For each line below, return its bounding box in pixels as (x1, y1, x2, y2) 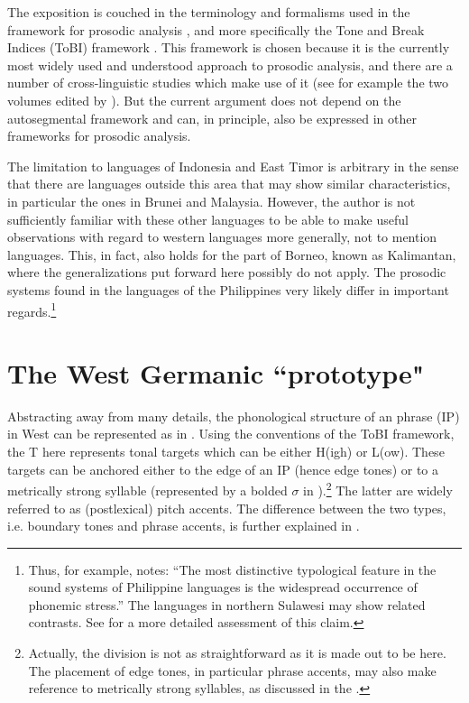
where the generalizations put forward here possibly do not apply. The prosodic (7, 263, 446, 282)
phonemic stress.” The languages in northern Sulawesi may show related (28, 595, 426, 614)
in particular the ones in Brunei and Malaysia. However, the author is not (7, 191, 416, 210)
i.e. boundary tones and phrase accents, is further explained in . (7, 516, 360, 535)
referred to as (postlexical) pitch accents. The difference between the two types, (7, 498, 446, 517)
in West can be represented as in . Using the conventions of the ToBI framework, (7, 424, 455, 443)
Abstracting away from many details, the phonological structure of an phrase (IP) (7, 406, 460, 425)
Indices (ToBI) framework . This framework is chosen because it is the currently (7, 38, 450, 57)
